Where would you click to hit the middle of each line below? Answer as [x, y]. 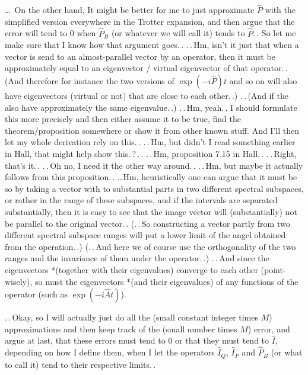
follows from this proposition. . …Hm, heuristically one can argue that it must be [151, 177]
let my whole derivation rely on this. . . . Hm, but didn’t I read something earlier [150, 142]
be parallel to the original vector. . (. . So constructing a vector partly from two [147, 223]
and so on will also [263, 81]
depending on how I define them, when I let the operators [110, 352]
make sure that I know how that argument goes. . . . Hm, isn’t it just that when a [152, 45]
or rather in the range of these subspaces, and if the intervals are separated [141, 200]
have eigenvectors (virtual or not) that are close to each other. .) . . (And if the [147, 95]
